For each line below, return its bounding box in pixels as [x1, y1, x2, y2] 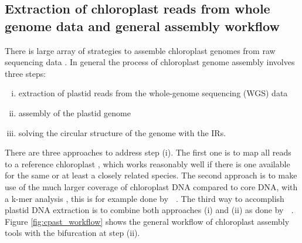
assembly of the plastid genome [18, 106, 131, 119]
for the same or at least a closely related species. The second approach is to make [5, 169, 297, 181]
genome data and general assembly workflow [5, 16, 280, 35]
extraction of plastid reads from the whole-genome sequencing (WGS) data [18, 87, 288, 99]
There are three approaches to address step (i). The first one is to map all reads [5, 146, 291, 158]
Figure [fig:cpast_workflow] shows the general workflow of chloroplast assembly [5, 215, 290, 227]
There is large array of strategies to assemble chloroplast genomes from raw [5, 44, 276, 56]
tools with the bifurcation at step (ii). [5, 227, 140, 239]
